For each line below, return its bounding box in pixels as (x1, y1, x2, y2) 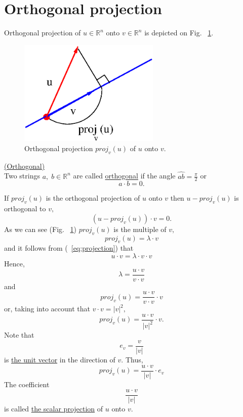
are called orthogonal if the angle (73, 170, 176, 181)
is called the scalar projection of (4, 403, 103, 414)
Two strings (4, 170, 40, 181)
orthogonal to (4, 203, 46, 214)
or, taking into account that (4, 303, 91, 314)
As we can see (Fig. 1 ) (4, 223, 77, 234)
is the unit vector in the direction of (4, 354, 115, 364)
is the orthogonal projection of (46, 193, 140, 203)
